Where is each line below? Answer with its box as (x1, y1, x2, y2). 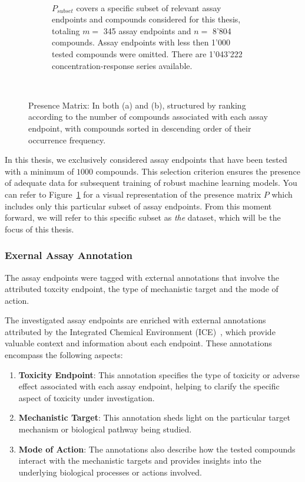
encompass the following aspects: (5, 349, 123, 361)
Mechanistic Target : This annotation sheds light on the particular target (18, 411, 290, 424)
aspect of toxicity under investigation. (18, 391, 155, 404)
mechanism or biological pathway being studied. (18, 423, 192, 435)
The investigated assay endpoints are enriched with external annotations (5, 314, 266, 326)
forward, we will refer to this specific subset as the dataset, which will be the (5, 211, 281, 224)
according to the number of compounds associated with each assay (28, 110, 268, 123)
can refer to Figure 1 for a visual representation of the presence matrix (5, 188, 261, 200)
